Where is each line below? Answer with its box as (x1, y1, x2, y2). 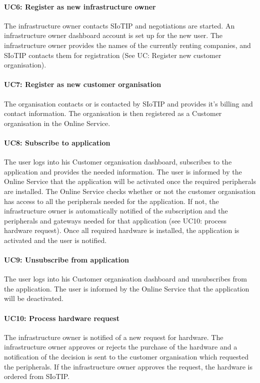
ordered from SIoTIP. (4, 371, 69, 381)
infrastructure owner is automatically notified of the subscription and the (4, 205, 228, 216)
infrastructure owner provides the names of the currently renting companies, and (4, 39, 251, 50)
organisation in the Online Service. (4, 117, 110, 128)
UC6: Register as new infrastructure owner (4, 1, 156, 11)
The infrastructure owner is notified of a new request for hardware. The (4, 331, 223, 342)
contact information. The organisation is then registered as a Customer (4, 108, 222, 118)
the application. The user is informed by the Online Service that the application (4, 283, 249, 293)
